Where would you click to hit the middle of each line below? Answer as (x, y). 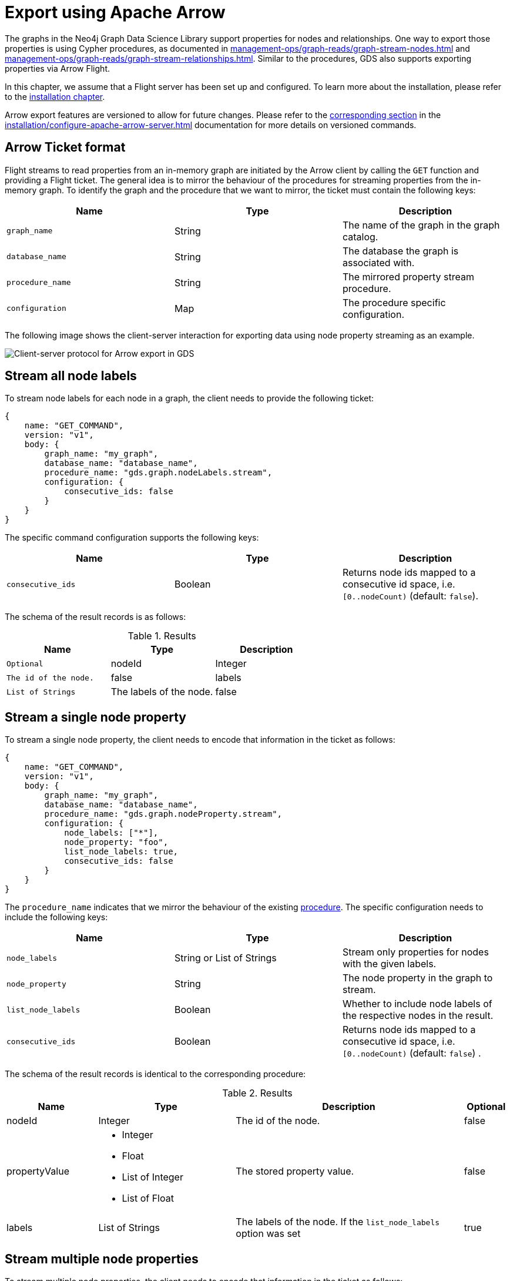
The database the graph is (400, 251)
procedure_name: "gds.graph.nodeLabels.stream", (158, 473)
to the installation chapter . (55, 96)
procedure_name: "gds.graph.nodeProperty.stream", (163, 814)
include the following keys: (56, 917)
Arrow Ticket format (65, 147)
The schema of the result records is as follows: (95, 617)
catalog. (360, 237)
